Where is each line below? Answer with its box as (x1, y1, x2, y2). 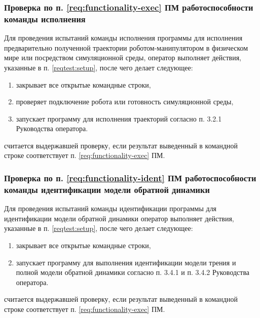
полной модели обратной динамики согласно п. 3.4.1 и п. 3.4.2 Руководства (16, 267, 250, 277)
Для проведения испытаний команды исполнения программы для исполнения (4, 32, 243, 43)
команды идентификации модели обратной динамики (4, 183, 210, 195)
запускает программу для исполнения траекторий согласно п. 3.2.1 (16, 113, 222, 124)
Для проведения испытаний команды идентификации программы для (4, 203, 217, 214)
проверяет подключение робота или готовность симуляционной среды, (16, 96, 234, 107)
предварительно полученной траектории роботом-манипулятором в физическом (4, 42, 248, 53)
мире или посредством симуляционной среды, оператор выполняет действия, (4, 52, 241, 63)
